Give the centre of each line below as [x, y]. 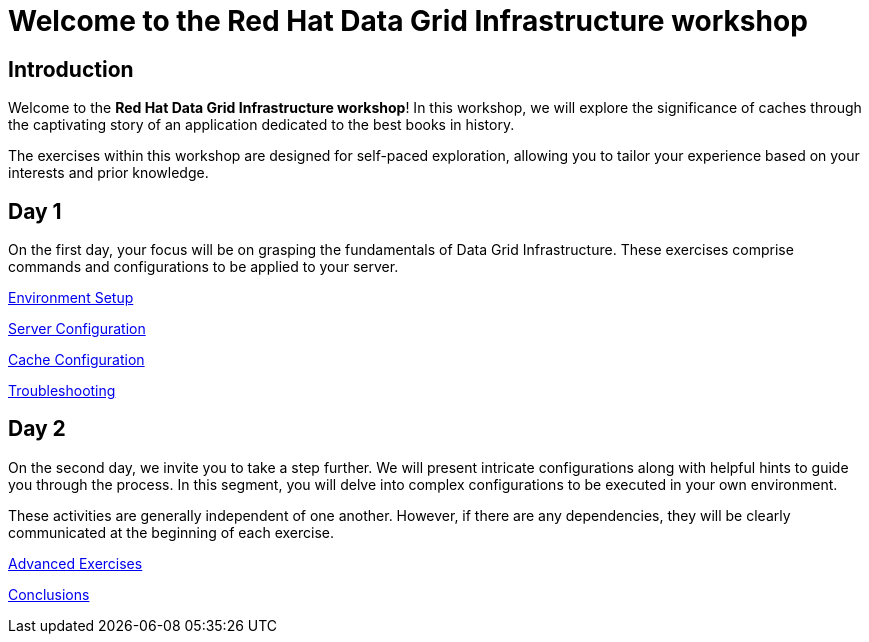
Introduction [71, 69]
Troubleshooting [62, 391]
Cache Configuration [76, 360]
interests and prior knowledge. [108, 173]
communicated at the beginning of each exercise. [171, 532]
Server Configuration [77, 329]
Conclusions [49, 594]
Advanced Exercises [75, 563]
